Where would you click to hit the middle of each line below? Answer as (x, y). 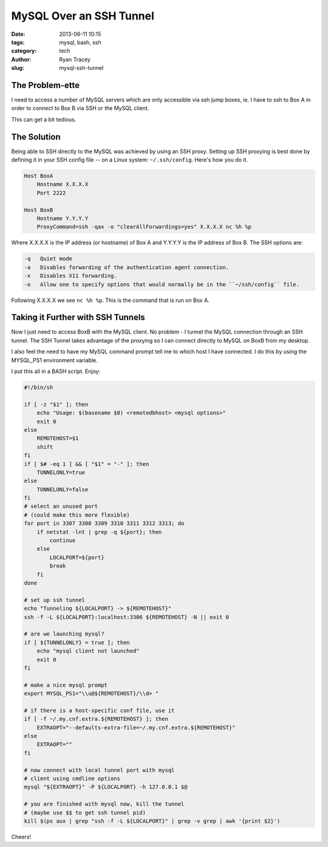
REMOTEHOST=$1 (58, 438)
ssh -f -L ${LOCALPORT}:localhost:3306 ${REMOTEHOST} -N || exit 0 (127, 617)
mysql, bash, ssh (80, 42)
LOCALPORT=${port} (77, 557)
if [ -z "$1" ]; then (56, 404)
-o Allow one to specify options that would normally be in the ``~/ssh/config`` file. (162, 284)
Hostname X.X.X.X (63, 184)
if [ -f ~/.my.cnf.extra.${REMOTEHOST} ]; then (96, 719)
